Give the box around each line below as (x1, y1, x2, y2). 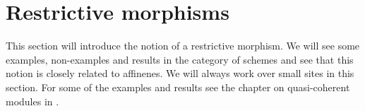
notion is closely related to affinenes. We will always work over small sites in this (6, 66, 354, 81)
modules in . (6, 93, 59, 108)
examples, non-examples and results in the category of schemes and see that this (6, 52, 354, 66)
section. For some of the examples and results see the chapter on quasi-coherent (6, 79, 350, 94)
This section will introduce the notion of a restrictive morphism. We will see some (6, 38, 360, 53)
